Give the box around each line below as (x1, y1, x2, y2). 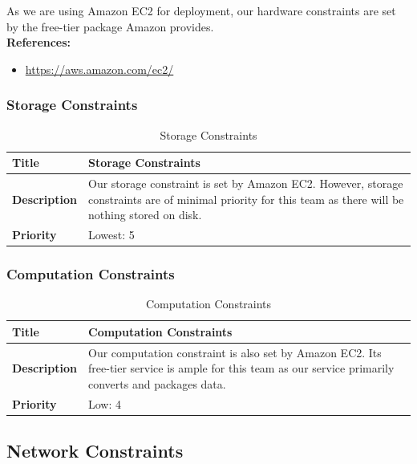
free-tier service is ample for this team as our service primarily (88, 360, 395, 376)
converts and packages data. (88, 376, 226, 392)
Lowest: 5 (88, 226, 135, 243)
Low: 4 (88, 395, 122, 412)
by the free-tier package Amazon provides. (6, 18, 214, 35)
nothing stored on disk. (88, 206, 202, 223)
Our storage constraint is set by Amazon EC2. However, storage (88, 175, 403, 192)
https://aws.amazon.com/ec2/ (25, 60, 174, 77)
